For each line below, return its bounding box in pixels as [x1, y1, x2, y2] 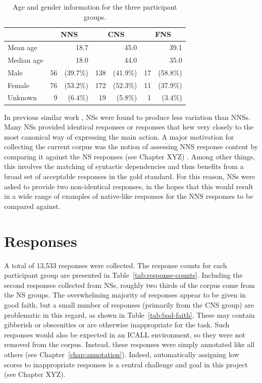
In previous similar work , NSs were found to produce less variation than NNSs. [4, 111, 250, 122]
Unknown [8, 92, 37, 103]
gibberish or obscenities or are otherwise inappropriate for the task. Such [4, 319, 230, 330]
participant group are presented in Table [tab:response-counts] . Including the [4, 270, 243, 280]
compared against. [4, 200, 61, 211]
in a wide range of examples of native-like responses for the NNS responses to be [4, 191, 253, 201]
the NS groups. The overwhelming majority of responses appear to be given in [4, 289, 246, 300]
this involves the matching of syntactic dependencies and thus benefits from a [4, 161, 244, 172]
